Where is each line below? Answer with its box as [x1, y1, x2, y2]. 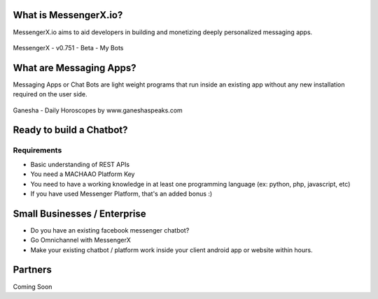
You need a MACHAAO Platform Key [30, 170, 135, 178]
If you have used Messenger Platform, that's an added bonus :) [30, 189, 213, 198]
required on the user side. [13, 90, 87, 99]
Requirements [13, 145, 62, 155]
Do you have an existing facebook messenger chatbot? [30, 226, 190, 234]
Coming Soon [13, 282, 52, 291]
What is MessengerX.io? [13, 9, 123, 21]
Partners [13, 264, 52, 276]
